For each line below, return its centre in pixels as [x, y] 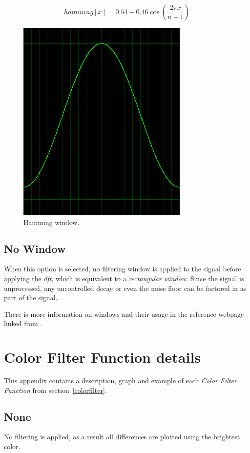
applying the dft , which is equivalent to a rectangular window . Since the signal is [124, 278]
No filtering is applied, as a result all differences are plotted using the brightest [122, 437]
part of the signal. [31, 298]
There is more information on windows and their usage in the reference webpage [124, 314]
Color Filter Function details [103, 357]
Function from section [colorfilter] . [55, 390]
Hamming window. [52, 222]
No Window [35, 248]
